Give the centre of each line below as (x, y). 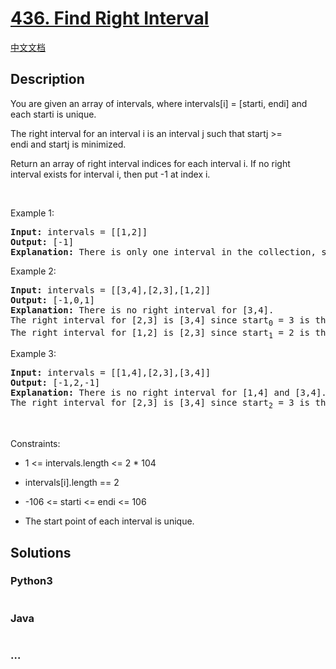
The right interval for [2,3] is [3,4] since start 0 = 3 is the (171, 321)
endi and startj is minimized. (68, 144)
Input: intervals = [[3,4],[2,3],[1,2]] (111, 290)
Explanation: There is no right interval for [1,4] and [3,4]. (168, 393)
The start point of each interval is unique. (109, 521)
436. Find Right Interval (110, 18)
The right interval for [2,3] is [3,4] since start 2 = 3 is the (171, 404)
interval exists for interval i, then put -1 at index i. (110, 174)
